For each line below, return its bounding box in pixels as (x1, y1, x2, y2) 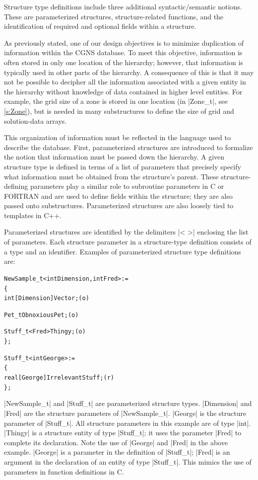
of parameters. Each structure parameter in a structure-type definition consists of (4, 237, 252, 247)
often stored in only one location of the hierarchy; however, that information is (4, 57, 243, 67)
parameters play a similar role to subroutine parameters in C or (30, 181, 224, 191)
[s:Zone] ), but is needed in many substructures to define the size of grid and (4, 105, 234, 116)
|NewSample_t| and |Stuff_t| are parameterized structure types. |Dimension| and (4, 398, 252, 408)
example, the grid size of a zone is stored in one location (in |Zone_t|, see (4, 96, 228, 106)
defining (4, 181, 28, 191)
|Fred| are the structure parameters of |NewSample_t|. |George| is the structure (4, 408, 247, 418)
